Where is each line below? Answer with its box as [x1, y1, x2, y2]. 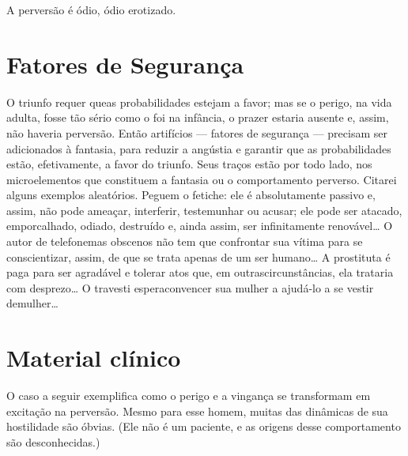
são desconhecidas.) [6, 433, 100, 450]
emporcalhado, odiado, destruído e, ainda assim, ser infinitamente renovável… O [6, 217, 393, 234]
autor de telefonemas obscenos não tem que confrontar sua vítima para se [6, 233, 363, 250]
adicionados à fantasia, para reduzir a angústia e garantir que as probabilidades [6, 140, 391, 156]
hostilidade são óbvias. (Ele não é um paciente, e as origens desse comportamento [6, 418, 401, 435]
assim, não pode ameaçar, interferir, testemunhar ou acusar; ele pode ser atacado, [6, 202, 402, 218]
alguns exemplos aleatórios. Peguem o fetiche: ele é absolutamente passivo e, [6, 187, 376, 203]
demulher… [6, 295, 59, 311]
